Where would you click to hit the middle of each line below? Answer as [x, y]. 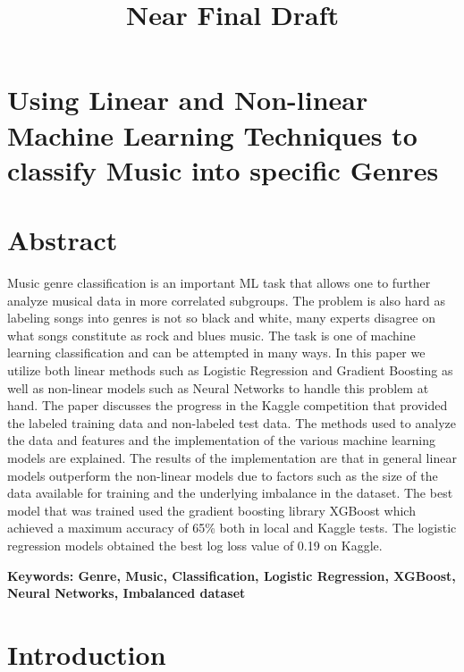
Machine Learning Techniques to [212, 134]
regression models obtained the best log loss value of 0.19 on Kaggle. [195, 545]
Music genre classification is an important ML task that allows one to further [219, 283]
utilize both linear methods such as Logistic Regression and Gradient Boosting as [230, 370]
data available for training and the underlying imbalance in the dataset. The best [230, 493]
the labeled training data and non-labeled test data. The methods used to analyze [232, 422]
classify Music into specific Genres [223, 169]
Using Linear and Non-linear [188, 100]
